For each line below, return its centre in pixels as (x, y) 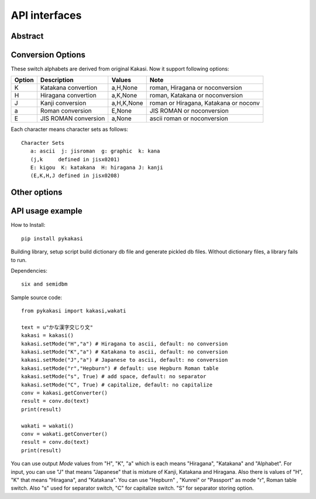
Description (57, 80)
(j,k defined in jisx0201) (75, 159)
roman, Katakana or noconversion (196, 96)
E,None (121, 111)
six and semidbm (44, 284)
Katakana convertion (69, 88)
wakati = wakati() (48, 426)
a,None (121, 118)
